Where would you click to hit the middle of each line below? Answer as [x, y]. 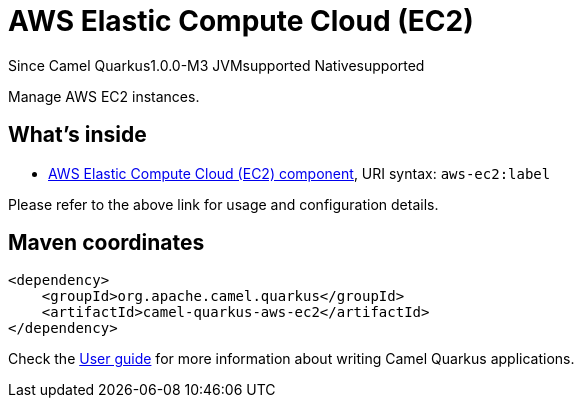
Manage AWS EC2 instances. [104, 96]
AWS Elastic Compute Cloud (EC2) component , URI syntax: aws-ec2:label [299, 173]
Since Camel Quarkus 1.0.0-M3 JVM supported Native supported [216, 65]
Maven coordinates [106, 243]
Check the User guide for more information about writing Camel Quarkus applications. [291, 359]
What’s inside [77, 135]
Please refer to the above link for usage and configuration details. [223, 204]
